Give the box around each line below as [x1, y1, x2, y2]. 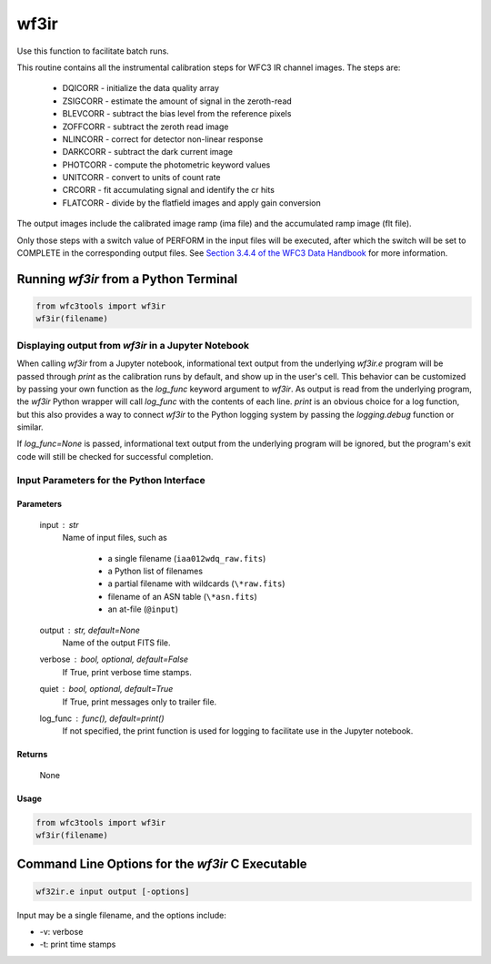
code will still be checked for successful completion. [16, 451, 214, 462]
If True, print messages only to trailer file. [62, 696, 217, 707]
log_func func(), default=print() [39, 713, 165, 724]
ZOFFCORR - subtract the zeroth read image [62, 121, 229, 132]
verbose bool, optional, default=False [39, 654, 189, 665]
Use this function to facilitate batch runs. [16, 46, 170, 56]
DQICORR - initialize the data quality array [62, 83, 220, 94]
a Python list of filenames [107, 565, 204, 576]
